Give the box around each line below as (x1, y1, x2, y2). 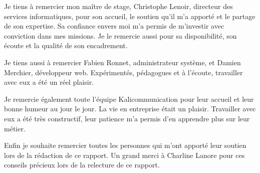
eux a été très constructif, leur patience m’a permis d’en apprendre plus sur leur (4, 113, 250, 123)
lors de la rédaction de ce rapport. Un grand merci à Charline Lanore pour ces (4, 149, 245, 160)
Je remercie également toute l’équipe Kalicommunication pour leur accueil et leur (4, 93, 254, 104)
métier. (4, 123, 26, 133)
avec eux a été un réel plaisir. (4, 77, 94, 87)
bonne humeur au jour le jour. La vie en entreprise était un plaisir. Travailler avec (4, 103, 256, 114)
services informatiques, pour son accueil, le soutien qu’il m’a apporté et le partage (4, 11, 255, 21)
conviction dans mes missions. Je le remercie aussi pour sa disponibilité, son (4, 30, 237, 41)
